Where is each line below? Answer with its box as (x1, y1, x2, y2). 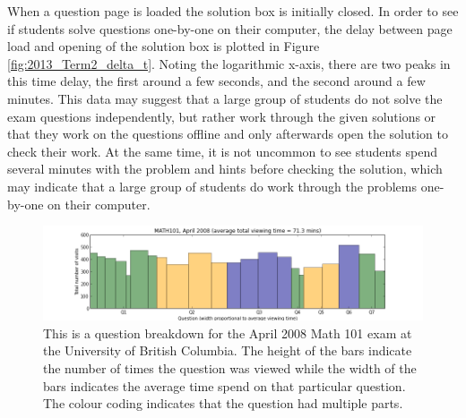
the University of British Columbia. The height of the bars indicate (43, 341, 412, 360)
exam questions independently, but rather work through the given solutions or (7, 107, 436, 125)
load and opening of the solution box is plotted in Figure (7, 37, 320, 55)
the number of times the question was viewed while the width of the (43, 358, 417, 377)
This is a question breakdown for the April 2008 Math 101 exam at (43, 323, 412, 342)
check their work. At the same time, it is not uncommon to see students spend (7, 141, 437, 160)
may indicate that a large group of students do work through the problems (7, 176, 418, 195)
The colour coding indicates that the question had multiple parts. (43, 394, 403, 413)
